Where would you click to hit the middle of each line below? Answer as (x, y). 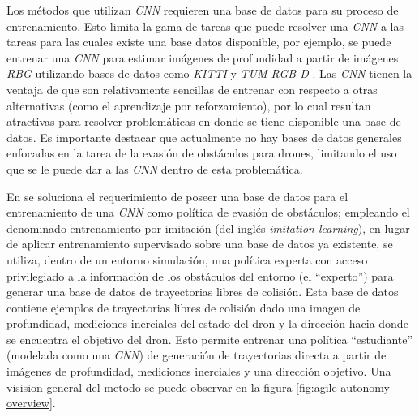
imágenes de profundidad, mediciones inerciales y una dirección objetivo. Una (199, 371)
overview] (30, 403)
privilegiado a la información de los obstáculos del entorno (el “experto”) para (200, 275)
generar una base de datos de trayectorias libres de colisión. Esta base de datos (203, 292)
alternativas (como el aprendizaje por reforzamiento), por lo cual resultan (189, 105)
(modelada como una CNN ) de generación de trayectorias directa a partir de (197, 355)
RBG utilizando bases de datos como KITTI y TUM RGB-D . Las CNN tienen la (209, 73)
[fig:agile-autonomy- (345, 387)
